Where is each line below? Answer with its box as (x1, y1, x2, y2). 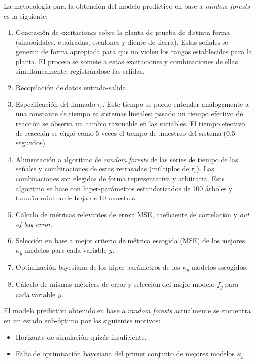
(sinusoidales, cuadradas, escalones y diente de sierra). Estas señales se (15, 36, 228, 47)
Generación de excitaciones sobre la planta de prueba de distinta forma (15, 27, 230, 37)
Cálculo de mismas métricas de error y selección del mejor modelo (15, 279, 215, 289)
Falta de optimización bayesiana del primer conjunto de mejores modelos (15, 348, 235, 359)
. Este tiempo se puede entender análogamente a (102, 99, 249, 109)
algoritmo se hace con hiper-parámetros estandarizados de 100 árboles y (15, 183, 233, 193)
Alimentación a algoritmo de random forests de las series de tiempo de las (15, 154, 238, 164)
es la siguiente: (4, 10, 48, 21)
